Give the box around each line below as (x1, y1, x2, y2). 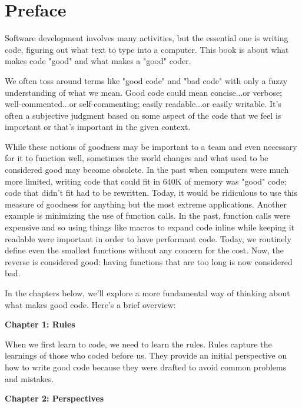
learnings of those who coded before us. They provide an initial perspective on (5, 349, 287, 362)
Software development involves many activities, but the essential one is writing (5, 32, 288, 44)
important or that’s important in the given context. (5, 121, 191, 133)
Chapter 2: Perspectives (5, 392, 104, 404)
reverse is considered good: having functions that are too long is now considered (5, 255, 293, 267)
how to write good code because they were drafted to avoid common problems (5, 360, 287, 373)
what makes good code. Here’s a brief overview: (5, 298, 176, 310)
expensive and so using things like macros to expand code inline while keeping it (5, 221, 294, 233)
